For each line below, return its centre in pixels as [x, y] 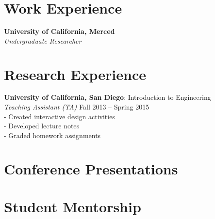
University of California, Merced [59, 31]
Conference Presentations [91, 168]
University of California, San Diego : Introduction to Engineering [107, 97]
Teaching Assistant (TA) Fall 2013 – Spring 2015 [77, 107]
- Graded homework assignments [52, 135]
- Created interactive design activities [59, 116]
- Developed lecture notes [42, 126]
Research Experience [75, 74]
